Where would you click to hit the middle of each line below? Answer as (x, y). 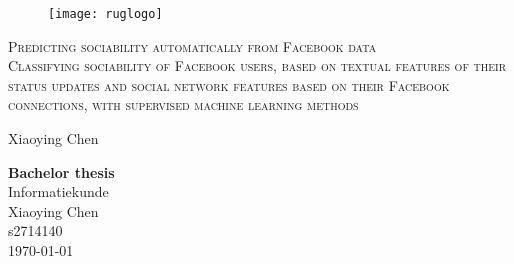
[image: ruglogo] (105, 14)
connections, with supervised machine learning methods (183, 104)
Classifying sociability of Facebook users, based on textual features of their (257, 65)
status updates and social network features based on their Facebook (229, 84)
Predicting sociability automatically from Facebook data (192, 45)
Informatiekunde (58, 191)
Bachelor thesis (61, 171)
